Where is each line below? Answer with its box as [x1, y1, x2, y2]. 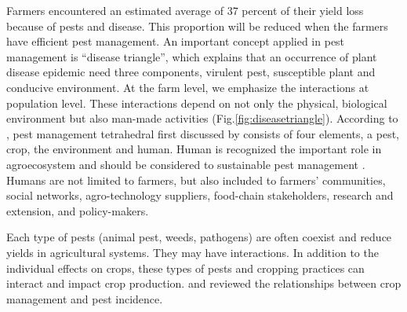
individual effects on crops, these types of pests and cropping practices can [6, 259, 365, 276]
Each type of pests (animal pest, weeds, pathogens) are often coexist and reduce [6, 229, 392, 245]
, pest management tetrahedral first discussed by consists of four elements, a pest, [6, 125, 399, 141]
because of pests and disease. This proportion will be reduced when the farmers [6, 17, 388, 34]
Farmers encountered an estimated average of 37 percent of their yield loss [6, 2, 364, 18]
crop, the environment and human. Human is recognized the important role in [6, 141, 382, 157]
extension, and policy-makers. [6, 202, 149, 218]
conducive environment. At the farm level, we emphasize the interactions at [6, 79, 369, 95]
